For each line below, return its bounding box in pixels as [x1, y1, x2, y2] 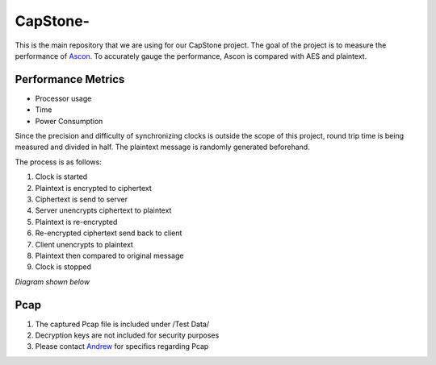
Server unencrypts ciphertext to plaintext [35, 205, 172, 215]
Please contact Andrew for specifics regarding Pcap [35, 342, 209, 351]
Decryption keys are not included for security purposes [35, 330, 220, 340]
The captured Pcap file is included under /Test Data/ [35, 319, 210, 329]
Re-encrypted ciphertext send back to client [35, 228, 182, 238]
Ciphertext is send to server [35, 194, 128, 204]
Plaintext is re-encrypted [35, 217, 118, 226]
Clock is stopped [35, 262, 92, 272]
